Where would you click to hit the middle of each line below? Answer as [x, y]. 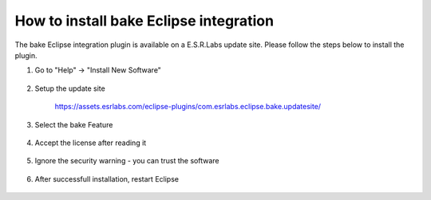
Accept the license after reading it [91, 143]
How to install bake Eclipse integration [144, 21]
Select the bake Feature [74, 124]
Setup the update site [70, 88]
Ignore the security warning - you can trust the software [127, 161]
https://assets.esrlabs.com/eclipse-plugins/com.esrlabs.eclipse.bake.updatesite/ [188, 107]
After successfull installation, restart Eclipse [107, 178]
